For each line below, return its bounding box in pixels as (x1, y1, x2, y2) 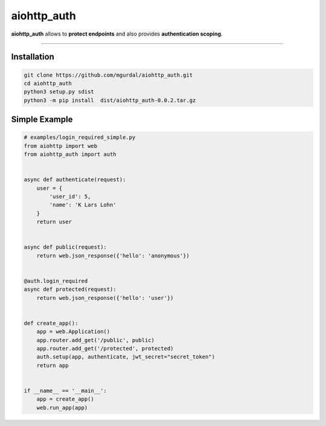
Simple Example (11, 115, 73, 125)
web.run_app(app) (36, 404, 88, 411)
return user (36, 218, 72, 226)
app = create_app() (36, 396, 95, 402)
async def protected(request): (24, 286, 117, 293)
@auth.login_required (24, 278, 88, 284)
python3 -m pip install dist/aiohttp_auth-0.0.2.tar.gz (24, 97, 196, 104)
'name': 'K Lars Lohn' (49, 202, 117, 208)
